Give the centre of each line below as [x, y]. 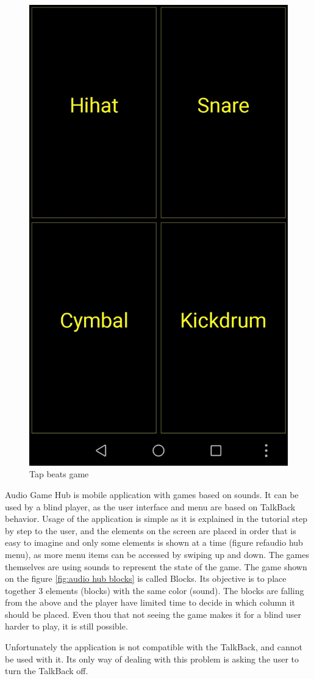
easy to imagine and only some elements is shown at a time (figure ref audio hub [154, 542]
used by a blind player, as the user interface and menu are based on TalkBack [150, 506]
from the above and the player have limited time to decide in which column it [150, 602]
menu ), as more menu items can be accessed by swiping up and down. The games [157, 554]
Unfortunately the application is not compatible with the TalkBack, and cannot [154, 647]
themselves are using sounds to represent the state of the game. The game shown [156, 566]
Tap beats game [59, 474]
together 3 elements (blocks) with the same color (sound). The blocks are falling [155, 590]
